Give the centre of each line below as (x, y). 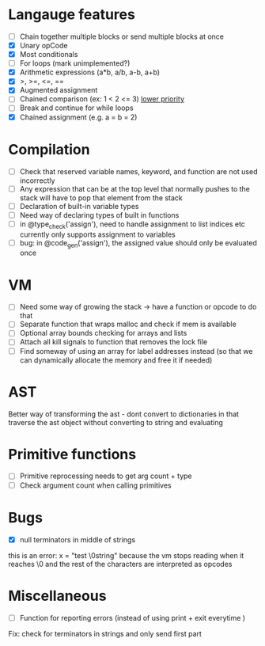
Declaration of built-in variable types (79, 206)
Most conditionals (49, 55)
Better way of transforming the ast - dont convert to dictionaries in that (124, 414)
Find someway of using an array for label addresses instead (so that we (136, 351)
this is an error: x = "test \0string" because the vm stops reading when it (126, 555)
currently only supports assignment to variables (97, 234)
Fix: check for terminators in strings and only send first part (105, 633)
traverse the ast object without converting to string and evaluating (116, 422)
